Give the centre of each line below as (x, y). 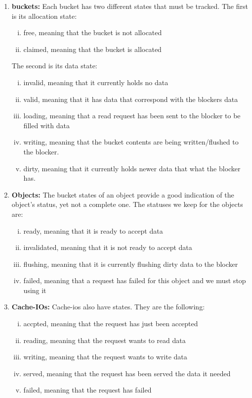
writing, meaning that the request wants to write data (105, 357)
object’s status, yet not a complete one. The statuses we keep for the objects (127, 204)
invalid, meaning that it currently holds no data (96, 82)
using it (35, 290)
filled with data (46, 125)
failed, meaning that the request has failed (87, 390)
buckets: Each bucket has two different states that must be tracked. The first (130, 6)
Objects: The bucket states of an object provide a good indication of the (123, 194)
